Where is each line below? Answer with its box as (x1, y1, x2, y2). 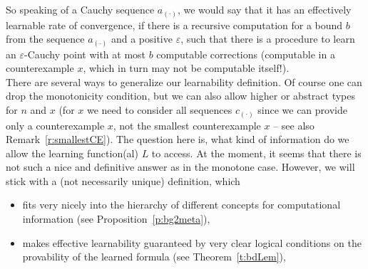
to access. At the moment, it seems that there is (151, 145, 362, 160)
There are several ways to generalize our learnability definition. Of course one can (6, 74, 362, 89)
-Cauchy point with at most (24, 46, 145, 61)
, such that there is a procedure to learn (180, 31, 355, 46)
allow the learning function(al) (6, 145, 138, 160)
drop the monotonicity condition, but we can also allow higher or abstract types (6, 88, 356, 103)
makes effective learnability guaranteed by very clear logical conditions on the (22, 235, 362, 250)
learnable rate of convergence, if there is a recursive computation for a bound (6, 17, 343, 32)
